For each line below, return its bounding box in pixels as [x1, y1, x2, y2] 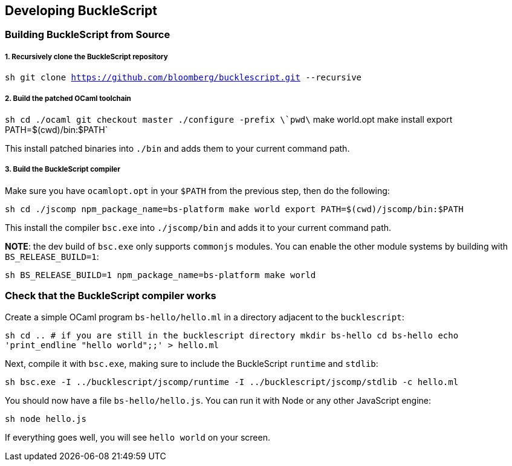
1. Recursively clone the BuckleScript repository [5, 52, 168, 61]
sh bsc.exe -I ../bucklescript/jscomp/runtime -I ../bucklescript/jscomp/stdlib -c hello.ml [5, 377, 459, 387]
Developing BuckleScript [5, 3, 157, 18]
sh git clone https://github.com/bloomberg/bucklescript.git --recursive [5, 73, 362, 83]
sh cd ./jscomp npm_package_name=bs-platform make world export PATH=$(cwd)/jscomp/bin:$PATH [5, 204, 464, 214]
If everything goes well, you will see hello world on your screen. [5, 432, 270, 442]
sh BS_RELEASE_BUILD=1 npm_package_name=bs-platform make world [5, 270, 316, 280]
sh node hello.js [5, 413, 86, 424]
